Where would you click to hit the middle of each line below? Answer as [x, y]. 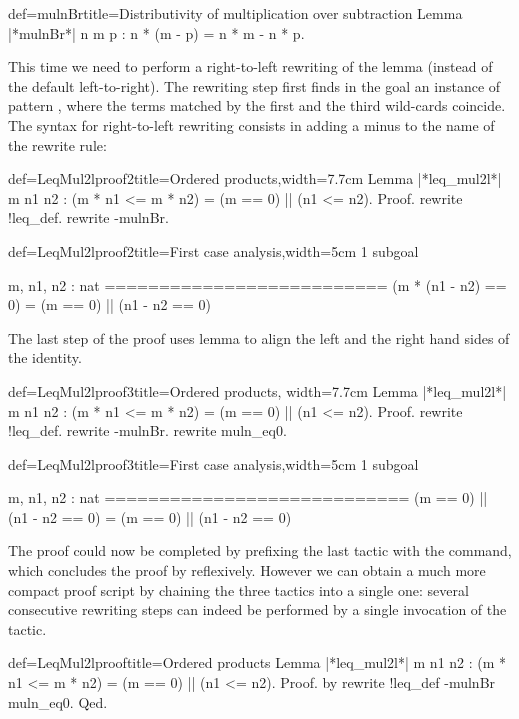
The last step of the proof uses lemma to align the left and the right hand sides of [259, 337]
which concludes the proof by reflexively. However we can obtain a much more [247, 570]
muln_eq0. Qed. [58, 701]
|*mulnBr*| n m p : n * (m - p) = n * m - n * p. [156, 32]
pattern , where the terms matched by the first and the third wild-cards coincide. [257, 105]
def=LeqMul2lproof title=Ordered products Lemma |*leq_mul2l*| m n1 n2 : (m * [257, 662]
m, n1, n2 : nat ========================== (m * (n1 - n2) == [257, 284]
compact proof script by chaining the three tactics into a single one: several [238, 589]
